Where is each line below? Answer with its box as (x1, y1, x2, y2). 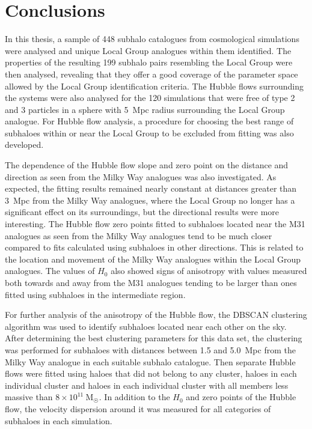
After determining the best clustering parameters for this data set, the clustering (5, 332, 302, 344)
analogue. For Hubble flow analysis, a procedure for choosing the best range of (5, 115, 294, 127)
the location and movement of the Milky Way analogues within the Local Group (5, 252, 301, 265)
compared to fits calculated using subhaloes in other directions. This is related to (5, 241, 304, 254)
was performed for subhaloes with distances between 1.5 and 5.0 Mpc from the (5, 343, 296, 356)
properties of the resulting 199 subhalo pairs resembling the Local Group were (5, 56, 293, 68)
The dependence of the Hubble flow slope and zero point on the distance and (5, 159, 289, 171)
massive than (5, 391, 53, 403)
